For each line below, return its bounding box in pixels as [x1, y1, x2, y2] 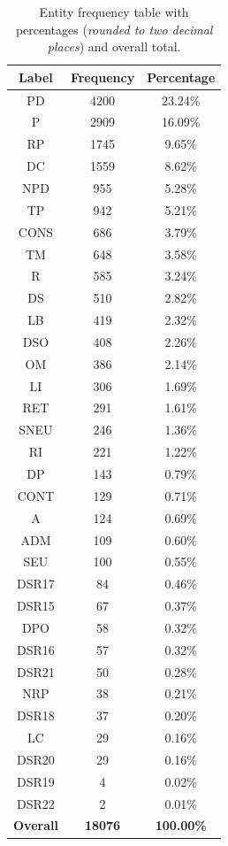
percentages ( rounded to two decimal [15, 19, 213, 38]
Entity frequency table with [39, 3, 189, 20]
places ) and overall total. [47, 37, 181, 56]
